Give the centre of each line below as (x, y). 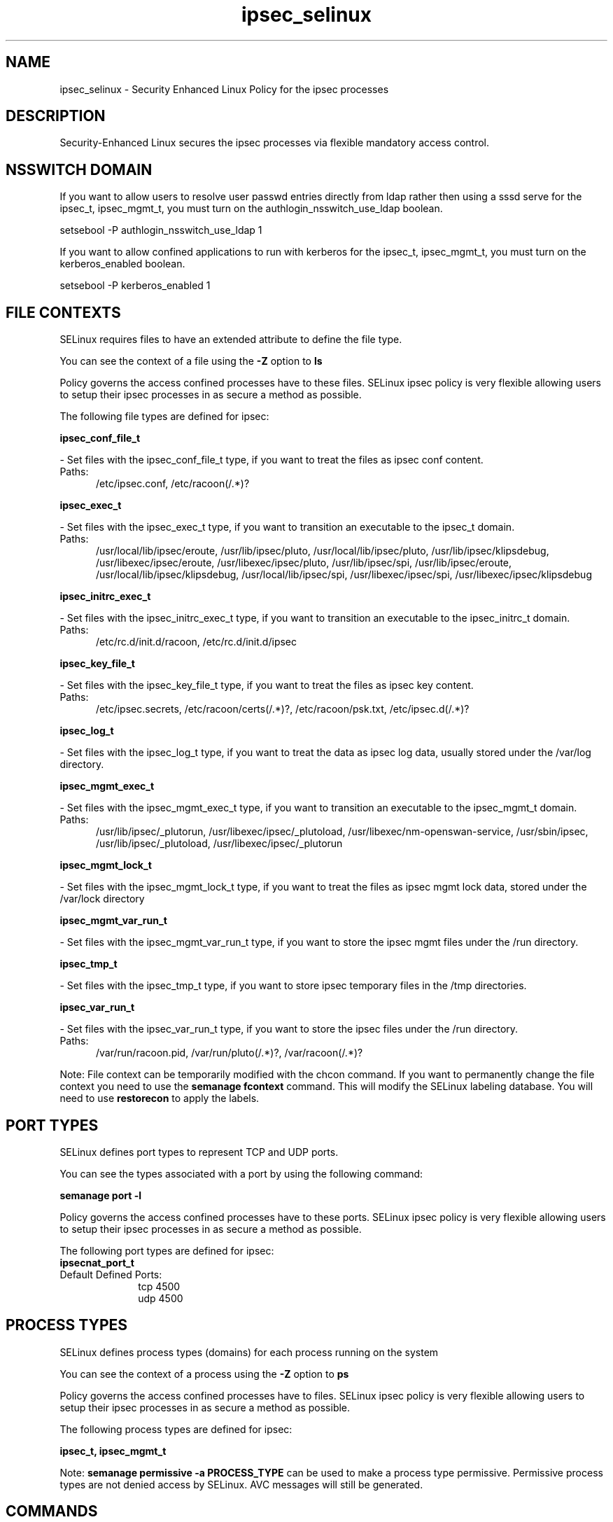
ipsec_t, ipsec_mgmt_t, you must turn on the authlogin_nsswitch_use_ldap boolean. (251, 209)
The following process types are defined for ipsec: (176, 1429)
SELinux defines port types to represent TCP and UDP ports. (199, 1152)
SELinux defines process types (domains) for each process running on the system (249, 1352)
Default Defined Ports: (111, 1274)
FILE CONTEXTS (63, 312)
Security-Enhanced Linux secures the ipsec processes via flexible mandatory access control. (274, 143)
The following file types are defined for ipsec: (164, 417)
